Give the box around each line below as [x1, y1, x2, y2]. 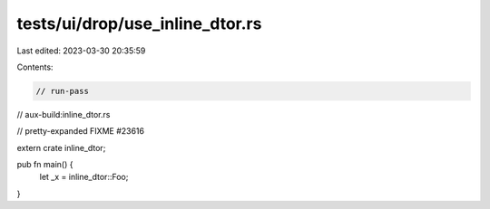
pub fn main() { [16, 159, 73, 170]
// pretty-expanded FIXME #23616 [16, 126, 145, 137]
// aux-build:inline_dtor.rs [16, 109, 111, 119]
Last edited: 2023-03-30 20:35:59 [16, 45, 146, 56]
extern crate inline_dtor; [16, 142, 106, 153]
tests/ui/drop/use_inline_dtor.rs [16, 14, 262, 33]
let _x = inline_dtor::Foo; [39, 172, 129, 183]
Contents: [16, 62, 54, 72]
